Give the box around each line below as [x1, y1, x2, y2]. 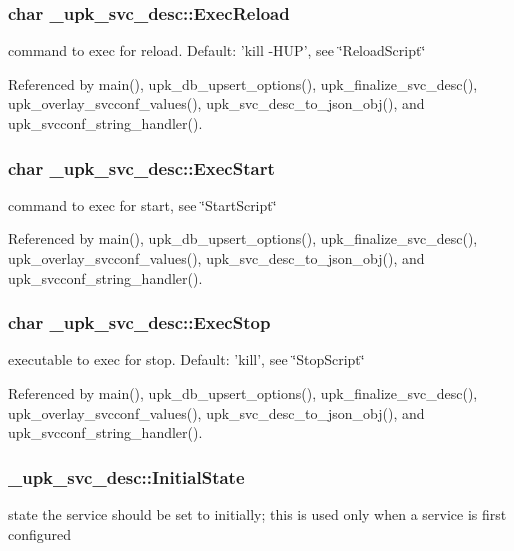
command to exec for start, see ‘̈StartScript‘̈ [8, 194, 277, 215]
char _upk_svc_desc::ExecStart [8, 155, 275, 180]
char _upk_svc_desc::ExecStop [8, 310, 271, 335]
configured [8, 523, 72, 544]
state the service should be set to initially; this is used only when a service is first [8, 504, 507, 524]
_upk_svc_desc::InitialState [8, 464, 245, 489]
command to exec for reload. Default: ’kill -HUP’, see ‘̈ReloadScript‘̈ [8, 40, 426, 61]
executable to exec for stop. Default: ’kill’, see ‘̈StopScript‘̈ [8, 349, 365, 370]
